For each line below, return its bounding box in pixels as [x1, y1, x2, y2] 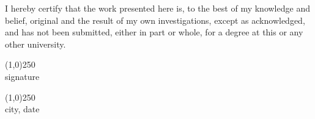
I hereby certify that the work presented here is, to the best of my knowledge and [5, 2, 310, 14]
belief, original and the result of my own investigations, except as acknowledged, [5, 13, 305, 26]
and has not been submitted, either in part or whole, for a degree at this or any [5, 26, 303, 38]
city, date [5, 103, 40, 115]
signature [5, 70, 40, 82]
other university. [5, 37, 66, 50]
